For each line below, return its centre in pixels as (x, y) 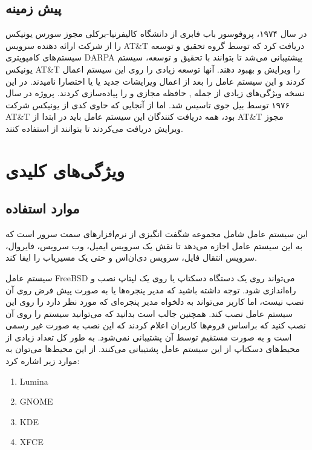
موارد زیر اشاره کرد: (43, 361)
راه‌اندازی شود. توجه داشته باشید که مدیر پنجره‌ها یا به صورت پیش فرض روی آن (151, 289)
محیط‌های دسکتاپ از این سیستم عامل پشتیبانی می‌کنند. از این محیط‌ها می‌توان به (153, 349)
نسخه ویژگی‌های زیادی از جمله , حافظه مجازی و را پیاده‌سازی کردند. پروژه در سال (155, 93)
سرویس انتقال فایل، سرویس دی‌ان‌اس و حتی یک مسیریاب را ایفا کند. (131, 257)
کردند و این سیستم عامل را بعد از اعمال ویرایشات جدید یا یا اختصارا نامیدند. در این (155, 81)
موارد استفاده (43, 208)
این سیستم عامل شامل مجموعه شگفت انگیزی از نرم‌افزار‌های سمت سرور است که (157, 234)
